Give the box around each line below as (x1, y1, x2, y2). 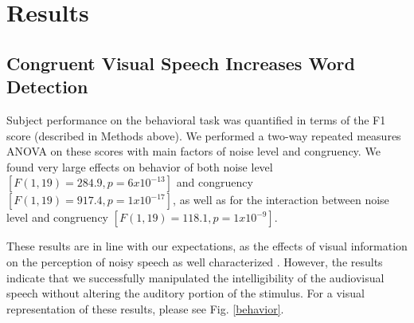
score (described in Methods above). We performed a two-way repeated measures (6, 127, 401, 144)
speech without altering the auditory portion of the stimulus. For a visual (6, 285, 365, 301)
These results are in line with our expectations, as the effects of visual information (6, 238, 408, 254)
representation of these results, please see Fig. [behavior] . (6, 300, 284, 317)
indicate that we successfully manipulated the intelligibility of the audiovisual (6, 269, 385, 286)
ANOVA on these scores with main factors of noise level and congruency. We (6, 143, 381, 160)
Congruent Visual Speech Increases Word (6, 50, 355, 75)
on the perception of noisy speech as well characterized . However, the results (6, 253, 383, 270)
